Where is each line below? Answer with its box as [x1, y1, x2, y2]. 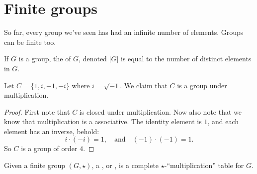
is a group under [177, 80, 227, 90]
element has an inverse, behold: [4, 126, 99, 136]
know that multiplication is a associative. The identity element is [4, 116, 202, 127]
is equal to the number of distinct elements [121, 53, 252, 64]
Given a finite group [4, 160, 66, 171]
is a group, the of [18, 53, 71, 64]
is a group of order [21, 143, 78, 154]
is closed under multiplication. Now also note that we [79, 106, 242, 117]
